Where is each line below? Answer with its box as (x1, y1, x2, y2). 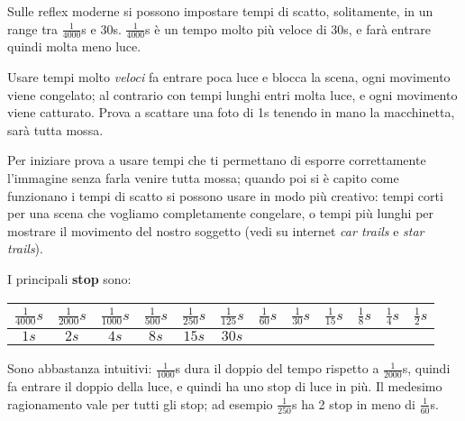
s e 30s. (81, 19, 122, 38)
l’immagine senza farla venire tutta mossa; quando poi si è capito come (7, 168, 399, 187)
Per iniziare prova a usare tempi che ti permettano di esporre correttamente (7, 151, 426, 169)
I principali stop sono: (7, 269, 132, 288)
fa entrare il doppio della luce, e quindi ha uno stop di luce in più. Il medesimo (7, 377, 442, 396)
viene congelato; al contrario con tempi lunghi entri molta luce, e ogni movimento (7, 85, 458, 104)
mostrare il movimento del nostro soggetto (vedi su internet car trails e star (7, 221, 424, 240)
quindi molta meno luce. (7, 37, 141, 56)
